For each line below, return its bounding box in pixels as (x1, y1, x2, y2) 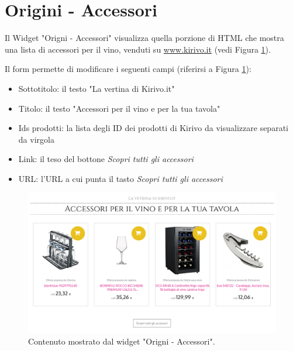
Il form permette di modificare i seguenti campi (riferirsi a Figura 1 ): (5, 63, 251, 75)
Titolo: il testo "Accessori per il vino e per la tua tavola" (18, 102, 220, 114)
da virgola (18, 133, 54, 145)
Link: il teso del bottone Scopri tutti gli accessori (18, 153, 194, 165)
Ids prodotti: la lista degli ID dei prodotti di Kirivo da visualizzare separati (18, 122, 288, 134)
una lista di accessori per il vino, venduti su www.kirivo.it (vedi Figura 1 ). (5, 43, 271, 55)
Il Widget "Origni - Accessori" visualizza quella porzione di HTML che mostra (5, 32, 284, 44)
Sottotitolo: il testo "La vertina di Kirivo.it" (18, 82, 175, 94)
